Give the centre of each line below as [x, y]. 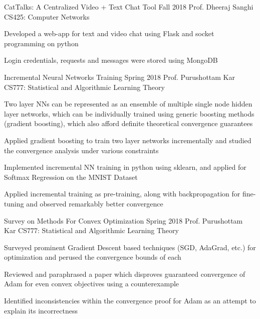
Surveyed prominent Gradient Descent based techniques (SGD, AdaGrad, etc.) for [130, 247]
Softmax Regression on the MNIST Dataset [71, 177]
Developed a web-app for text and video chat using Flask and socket [109, 33]
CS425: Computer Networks [47, 16]
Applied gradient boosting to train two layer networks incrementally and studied [128, 140]
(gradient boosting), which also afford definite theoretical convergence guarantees [128, 123]
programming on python [41, 43]
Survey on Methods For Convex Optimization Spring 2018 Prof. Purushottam [123, 220]
